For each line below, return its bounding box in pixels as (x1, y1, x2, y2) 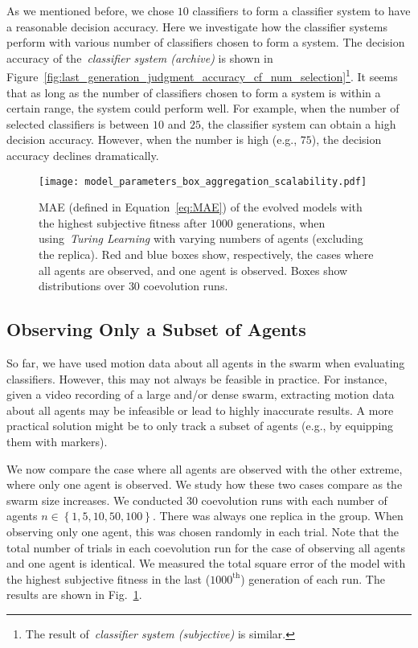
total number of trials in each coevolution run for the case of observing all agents (6, 539, 405, 556)
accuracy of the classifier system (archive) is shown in (6, 49, 273, 66)
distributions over (39, 277, 125, 294)
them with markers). (6, 433, 108, 449)
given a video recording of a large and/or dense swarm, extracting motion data (6, 386, 395, 403)
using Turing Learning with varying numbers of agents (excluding (39, 230, 363, 247)
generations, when (236, 214, 326, 231)
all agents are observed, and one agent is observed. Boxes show (39, 261, 348, 278)
